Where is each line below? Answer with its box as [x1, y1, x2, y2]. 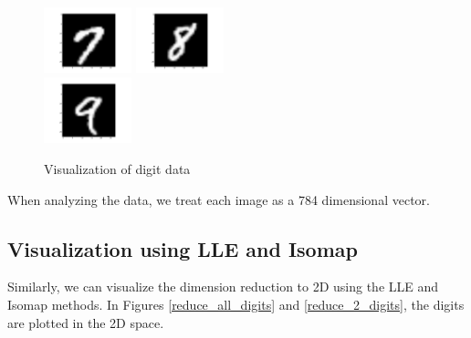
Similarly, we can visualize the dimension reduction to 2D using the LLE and [7, 277, 439, 296]
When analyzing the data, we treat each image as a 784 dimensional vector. [7, 189, 430, 209]
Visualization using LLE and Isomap [7, 234, 358, 262]
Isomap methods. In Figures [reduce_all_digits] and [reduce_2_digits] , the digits [7, 295, 465, 314]
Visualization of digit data [44, 159, 191, 179]
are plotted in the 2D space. [7, 312, 164, 332]
